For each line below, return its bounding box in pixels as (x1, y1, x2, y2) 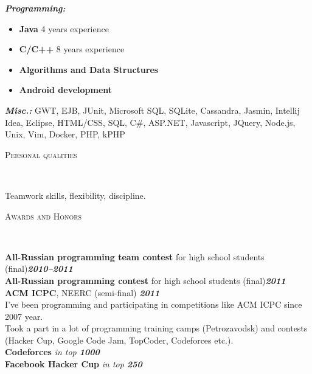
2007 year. (5, 310, 43, 322)
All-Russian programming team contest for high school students (5, 250, 265, 263)
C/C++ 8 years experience (19, 43, 125, 55)
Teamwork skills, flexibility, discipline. (5, 189, 146, 201)
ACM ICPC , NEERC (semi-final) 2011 (5, 286, 160, 299)
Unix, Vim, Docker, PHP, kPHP (5, 128, 125, 140)
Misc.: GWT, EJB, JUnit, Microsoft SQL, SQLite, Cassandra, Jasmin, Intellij (5, 103, 300, 116)
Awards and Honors (5, 209, 82, 222)
